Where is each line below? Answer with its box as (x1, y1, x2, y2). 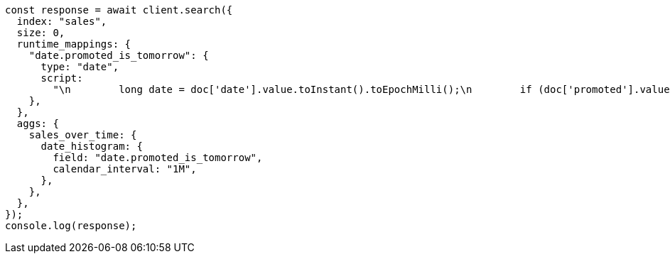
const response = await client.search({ (5, 4, 233, 16)
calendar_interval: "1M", (53, 163, 197, 175)
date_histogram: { (40, 140, 143, 152)
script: (40, 72, 83, 84)
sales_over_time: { (28, 129, 137, 140)
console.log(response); (5, 220, 137, 231)
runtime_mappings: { (16, 38, 131, 50)
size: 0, (16, 27, 65, 38)
